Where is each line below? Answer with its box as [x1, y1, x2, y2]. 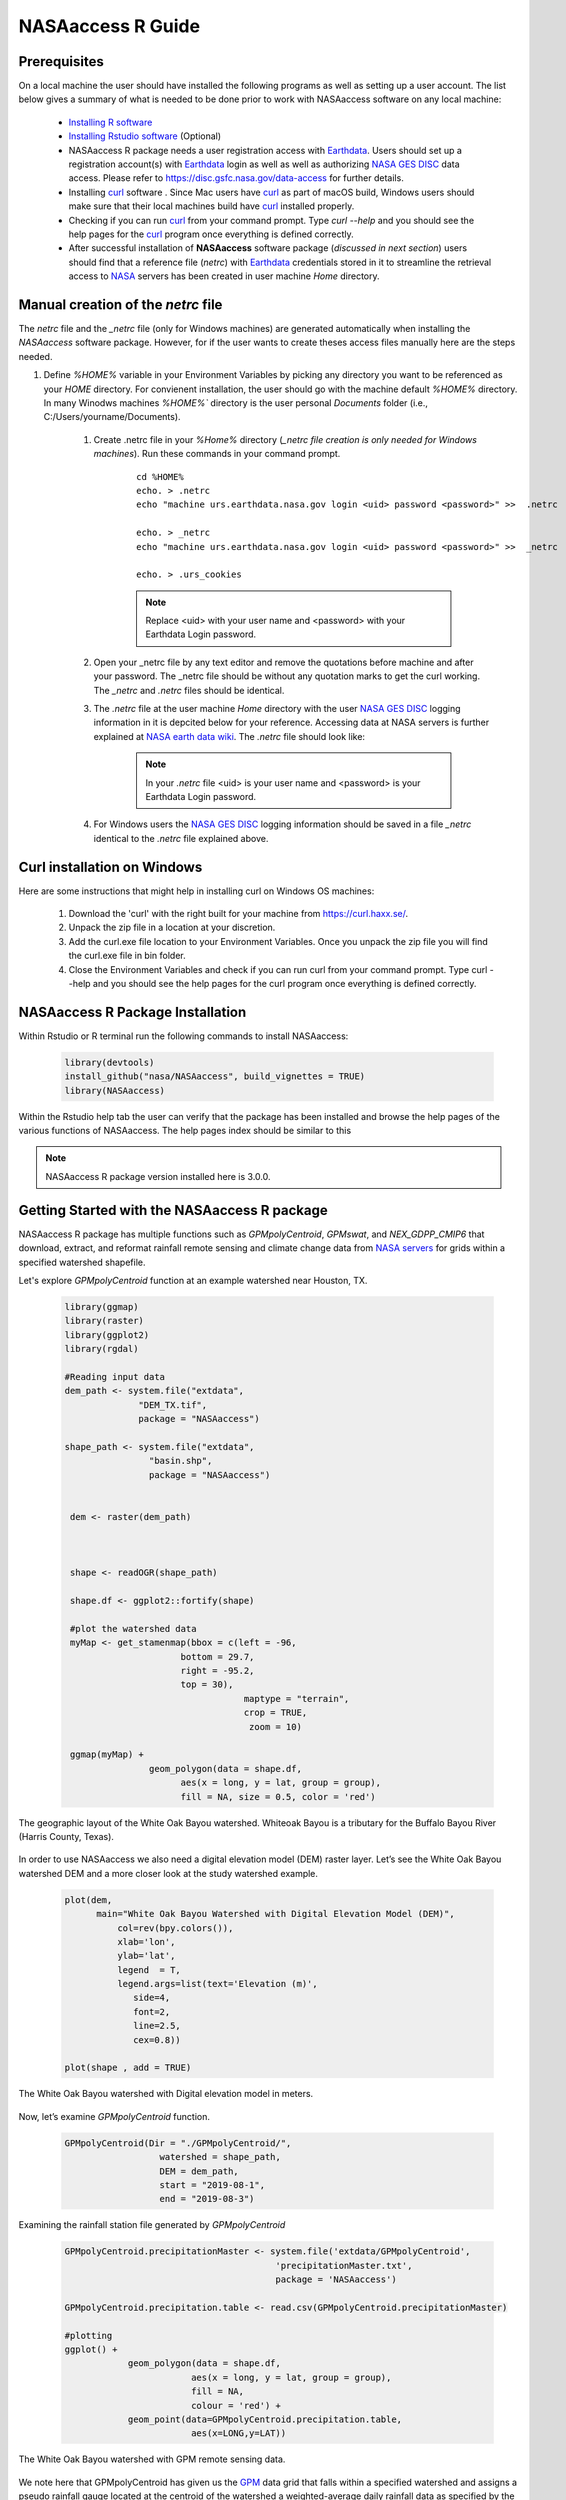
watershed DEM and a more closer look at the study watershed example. [18, 1867, 319, 1879]
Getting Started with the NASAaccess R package [18, 1201, 329, 1219]
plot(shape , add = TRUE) [64, 2062, 192, 2074]
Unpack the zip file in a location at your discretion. [68, 921, 276, 934]
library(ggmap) [64, 1301, 139, 1312]
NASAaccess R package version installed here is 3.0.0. [45, 1170, 271, 1182]
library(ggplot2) [64, 1329, 150, 1340]
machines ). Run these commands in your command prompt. [93, 448, 341, 460]
